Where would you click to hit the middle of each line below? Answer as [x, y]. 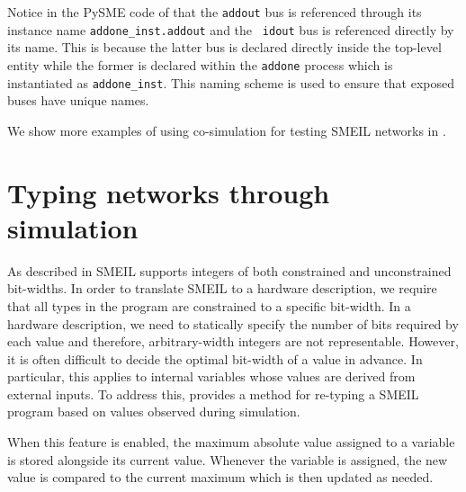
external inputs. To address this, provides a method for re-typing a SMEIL [213, 394]
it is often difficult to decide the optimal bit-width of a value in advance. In [215, 358]
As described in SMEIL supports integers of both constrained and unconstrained [229, 270]
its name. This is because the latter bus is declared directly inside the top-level [224, 47]
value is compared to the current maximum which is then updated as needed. [220, 477]
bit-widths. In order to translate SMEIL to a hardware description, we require [222, 288]
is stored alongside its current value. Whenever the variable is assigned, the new [228, 459]
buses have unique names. [78, 100]
